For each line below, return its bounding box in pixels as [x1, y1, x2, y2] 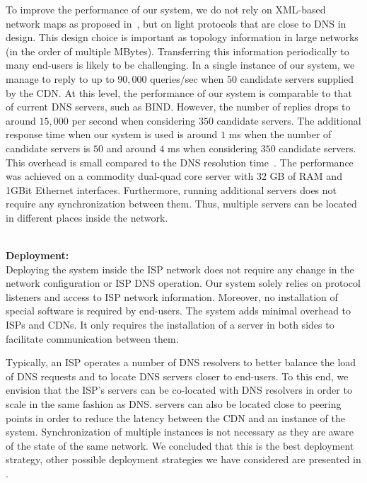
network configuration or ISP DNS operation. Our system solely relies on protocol [6, 275, 361, 290]
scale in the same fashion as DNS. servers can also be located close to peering [6, 397, 342, 411]
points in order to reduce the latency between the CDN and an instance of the [6, 410, 345, 425]
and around [106, 140, 156, 155]
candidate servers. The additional [216, 113, 361, 127]
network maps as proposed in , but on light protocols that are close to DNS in [6, 16, 346, 30]
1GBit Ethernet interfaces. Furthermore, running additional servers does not [6, 182, 337, 197]
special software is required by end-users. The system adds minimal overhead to [6, 303, 351, 318]
